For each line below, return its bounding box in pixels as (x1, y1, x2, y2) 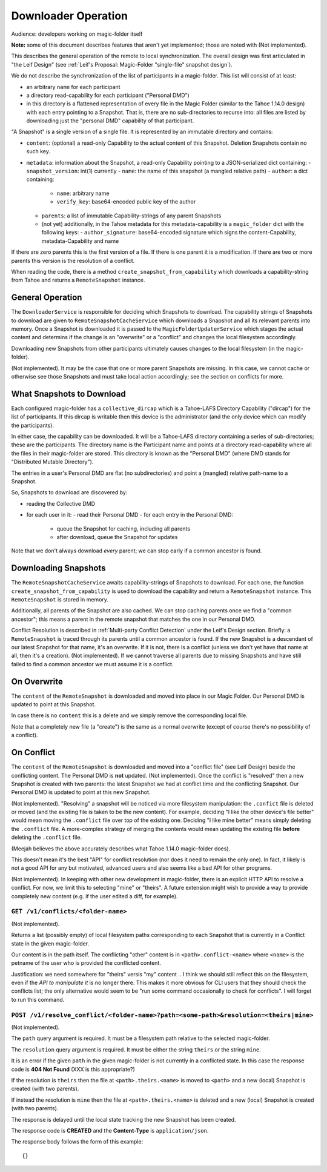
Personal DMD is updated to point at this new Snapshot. (11, 789, 151, 796)
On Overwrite (11, 676, 64, 687)
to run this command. (11, 996, 65, 1003)
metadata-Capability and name (41, 237, 119, 245)
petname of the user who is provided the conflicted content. (11, 959, 162, 967)
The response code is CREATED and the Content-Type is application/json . (11, 1127, 209, 1134)
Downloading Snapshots (11, 563, 106, 574)
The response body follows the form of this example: (11, 1138, 144, 1145)
